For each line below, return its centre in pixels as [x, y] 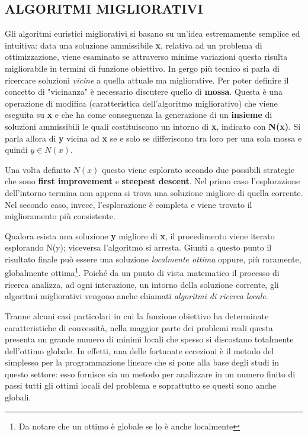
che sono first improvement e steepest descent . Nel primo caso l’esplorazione [153, 181]
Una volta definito [38, 169]
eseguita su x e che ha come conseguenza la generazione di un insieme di [139, 115]
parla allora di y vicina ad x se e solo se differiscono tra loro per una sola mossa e [153, 138]
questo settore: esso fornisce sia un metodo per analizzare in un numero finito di [150, 374]
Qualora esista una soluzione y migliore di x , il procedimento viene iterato [140, 235]
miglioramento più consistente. [60, 216]
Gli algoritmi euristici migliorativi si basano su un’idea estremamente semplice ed [153, 33]
